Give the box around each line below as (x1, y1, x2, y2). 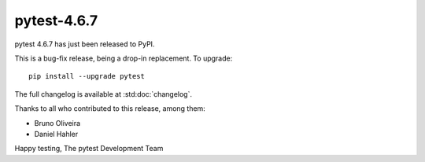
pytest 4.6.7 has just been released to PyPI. (14, 39, 155, 49)
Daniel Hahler (34, 129, 79, 138)
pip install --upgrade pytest (28, 72, 146, 81)
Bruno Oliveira (34, 118, 81, 127)
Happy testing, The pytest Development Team (14, 144, 164, 153)
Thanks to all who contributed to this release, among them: (14, 104, 206, 113)
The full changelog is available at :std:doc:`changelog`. (14, 89, 193, 98)
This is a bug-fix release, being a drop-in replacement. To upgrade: (14, 53, 233, 63)
